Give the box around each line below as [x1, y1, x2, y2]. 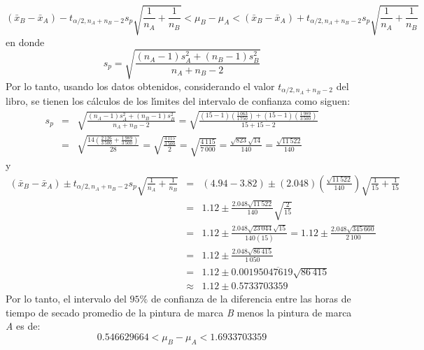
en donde [6, 34, 45, 49]
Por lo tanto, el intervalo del [6, 291, 127, 306]
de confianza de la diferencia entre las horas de [150, 291, 351, 306]
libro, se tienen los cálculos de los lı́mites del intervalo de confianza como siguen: [6, 94, 351, 108]
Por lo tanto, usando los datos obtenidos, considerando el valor [6, 78, 275, 93]
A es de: [6, 319, 41, 333]
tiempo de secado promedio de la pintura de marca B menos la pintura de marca [6, 305, 352, 319]
